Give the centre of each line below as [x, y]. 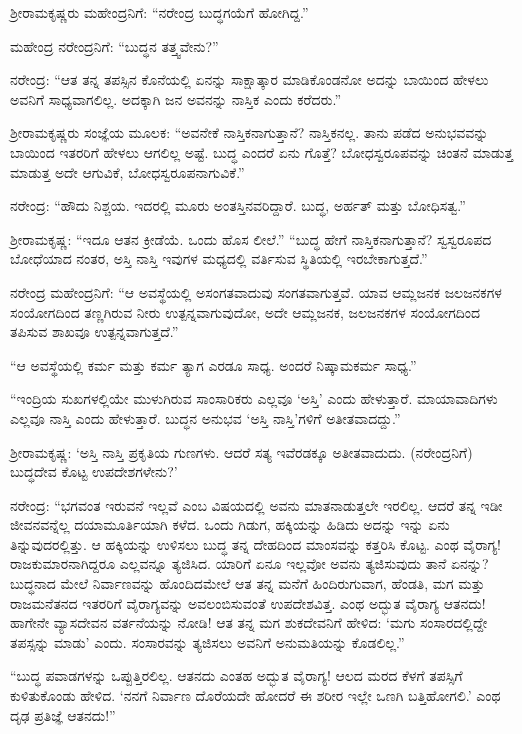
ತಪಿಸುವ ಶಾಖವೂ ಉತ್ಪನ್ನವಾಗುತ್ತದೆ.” [94, 331]
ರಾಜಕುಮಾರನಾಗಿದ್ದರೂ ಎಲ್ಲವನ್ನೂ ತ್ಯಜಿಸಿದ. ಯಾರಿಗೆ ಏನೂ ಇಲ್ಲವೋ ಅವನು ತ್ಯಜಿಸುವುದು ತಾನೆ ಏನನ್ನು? [249, 563]
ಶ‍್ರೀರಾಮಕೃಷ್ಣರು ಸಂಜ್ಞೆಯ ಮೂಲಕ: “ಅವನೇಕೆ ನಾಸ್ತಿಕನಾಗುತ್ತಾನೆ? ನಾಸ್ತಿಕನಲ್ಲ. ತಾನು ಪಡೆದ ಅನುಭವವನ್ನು [249, 132]
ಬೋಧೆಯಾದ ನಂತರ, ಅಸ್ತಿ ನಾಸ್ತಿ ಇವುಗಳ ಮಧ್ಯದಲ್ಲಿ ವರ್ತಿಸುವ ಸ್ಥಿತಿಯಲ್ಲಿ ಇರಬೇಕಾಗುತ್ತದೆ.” [219, 258]
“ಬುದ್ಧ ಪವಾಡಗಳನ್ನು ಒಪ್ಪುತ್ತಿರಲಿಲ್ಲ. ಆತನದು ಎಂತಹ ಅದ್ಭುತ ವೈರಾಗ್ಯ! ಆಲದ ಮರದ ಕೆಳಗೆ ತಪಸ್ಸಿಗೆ [236, 675]
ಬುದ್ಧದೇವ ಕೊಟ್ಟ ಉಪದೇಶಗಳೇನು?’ [94, 471]
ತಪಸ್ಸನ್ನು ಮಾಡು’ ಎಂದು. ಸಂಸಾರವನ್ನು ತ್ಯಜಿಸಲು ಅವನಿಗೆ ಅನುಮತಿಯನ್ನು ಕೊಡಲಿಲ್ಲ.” [207, 641]
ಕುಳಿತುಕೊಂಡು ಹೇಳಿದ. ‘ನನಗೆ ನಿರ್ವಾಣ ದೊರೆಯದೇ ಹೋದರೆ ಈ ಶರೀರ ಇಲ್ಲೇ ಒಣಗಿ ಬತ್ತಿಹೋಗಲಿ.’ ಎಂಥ [255, 695]
